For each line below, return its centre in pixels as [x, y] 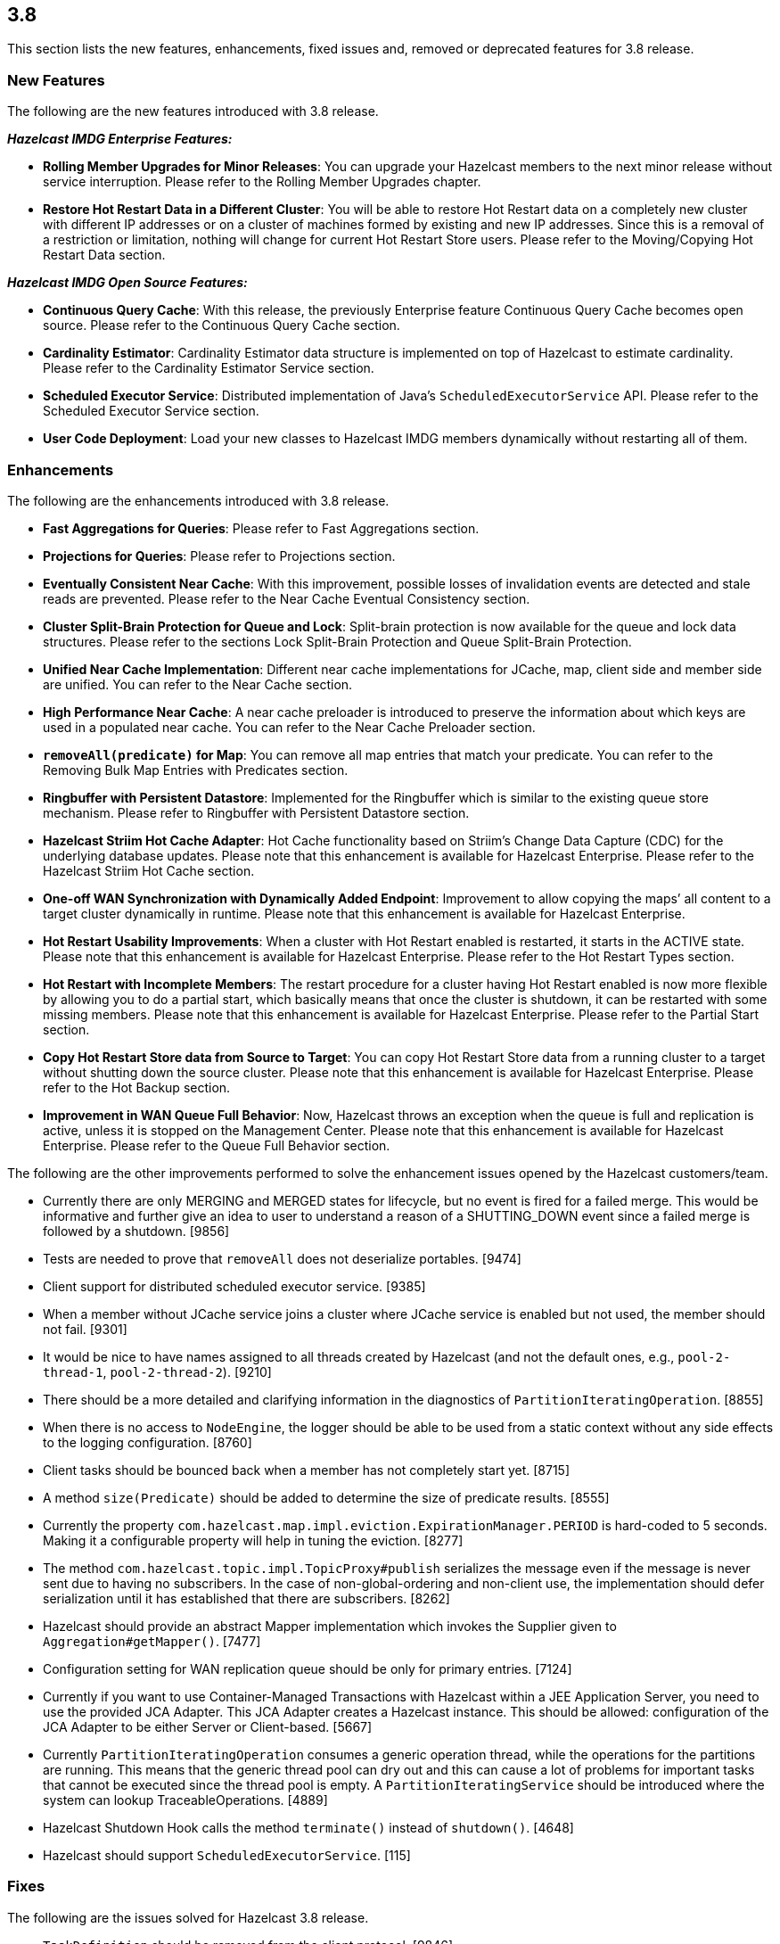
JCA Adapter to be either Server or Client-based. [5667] [208, 1726]
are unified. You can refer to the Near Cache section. [198, 684]
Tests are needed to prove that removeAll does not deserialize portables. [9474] [282, 1258]
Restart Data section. [104, 255]
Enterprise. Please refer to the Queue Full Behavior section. [217, 1145]
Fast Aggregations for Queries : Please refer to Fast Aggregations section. [261, 528]
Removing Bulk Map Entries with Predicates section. [196, 770]
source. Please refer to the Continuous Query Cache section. [222, 325]
